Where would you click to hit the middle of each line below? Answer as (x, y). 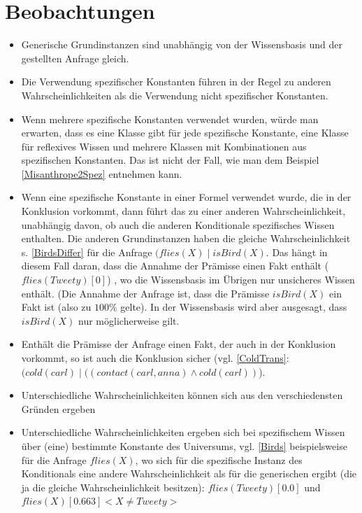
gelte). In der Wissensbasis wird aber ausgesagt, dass (234, 307)
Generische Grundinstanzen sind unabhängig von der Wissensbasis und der (182, 44)
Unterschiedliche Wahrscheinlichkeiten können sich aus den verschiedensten (182, 395)
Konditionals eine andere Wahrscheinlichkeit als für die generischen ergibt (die (189, 473)
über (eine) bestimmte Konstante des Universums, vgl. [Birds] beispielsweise (184, 445)
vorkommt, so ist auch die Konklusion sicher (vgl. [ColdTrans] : (155, 358)
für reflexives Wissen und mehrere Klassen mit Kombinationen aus (164, 146)
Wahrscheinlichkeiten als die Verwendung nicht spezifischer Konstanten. (175, 95)
